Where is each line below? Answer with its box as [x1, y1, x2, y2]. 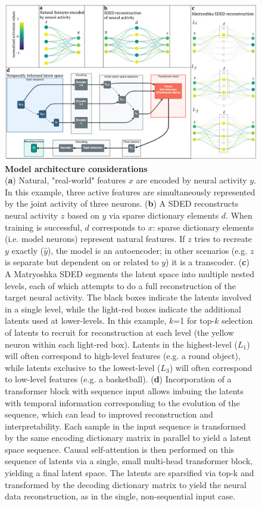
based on [67, 209, 99, 221]
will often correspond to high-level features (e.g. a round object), [5, 349, 241, 362]
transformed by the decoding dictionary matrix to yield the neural [5, 478, 247, 490]
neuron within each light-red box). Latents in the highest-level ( [5, 338, 238, 350]
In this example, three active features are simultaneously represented [5, 185, 255, 198]
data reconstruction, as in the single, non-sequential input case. [5, 490, 236, 502]
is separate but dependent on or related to [5, 256, 159, 268]
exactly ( [11, 244, 44, 256]
